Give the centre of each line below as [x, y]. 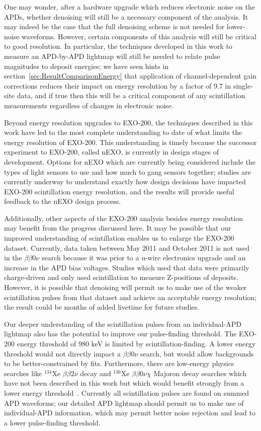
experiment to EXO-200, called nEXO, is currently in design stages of [112, 152]
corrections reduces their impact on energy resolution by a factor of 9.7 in [118, 85]
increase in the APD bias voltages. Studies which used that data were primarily [127, 267]
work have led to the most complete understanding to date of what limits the [123, 132]
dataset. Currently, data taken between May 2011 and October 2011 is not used [127, 247]
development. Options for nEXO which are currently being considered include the [130, 161]
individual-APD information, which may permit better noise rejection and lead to [130, 413]
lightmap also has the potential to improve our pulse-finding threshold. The [120, 334]
